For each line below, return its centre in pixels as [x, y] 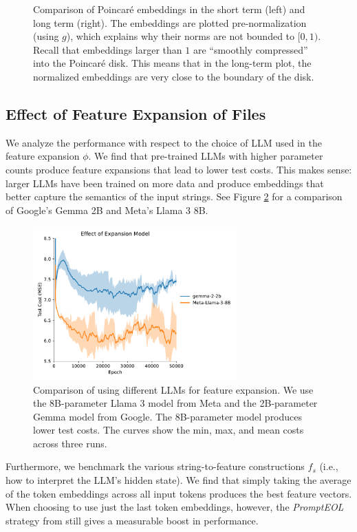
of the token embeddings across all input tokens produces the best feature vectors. [179, 493]
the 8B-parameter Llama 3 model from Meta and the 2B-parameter [175, 403]
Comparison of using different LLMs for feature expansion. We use [173, 389]
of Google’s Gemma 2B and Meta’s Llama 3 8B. [107, 210]
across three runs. [70, 443]
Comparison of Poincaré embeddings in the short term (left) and [169, 9]
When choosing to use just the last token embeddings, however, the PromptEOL [175, 507]
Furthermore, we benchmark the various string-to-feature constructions [155, 466]
